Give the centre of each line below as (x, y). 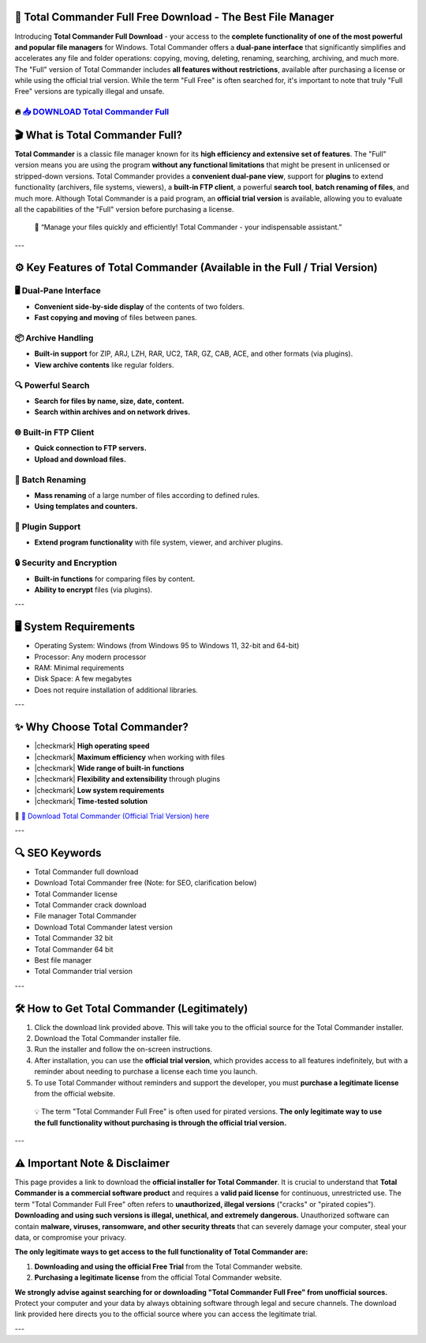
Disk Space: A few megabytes (83, 679)
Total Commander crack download (90, 904)
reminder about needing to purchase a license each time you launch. (146, 1072)
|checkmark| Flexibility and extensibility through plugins (127, 779)
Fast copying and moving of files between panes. (116, 318)
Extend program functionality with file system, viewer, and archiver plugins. (159, 542)
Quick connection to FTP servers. (91, 448)
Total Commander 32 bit (74, 938)
